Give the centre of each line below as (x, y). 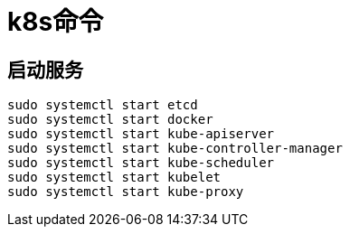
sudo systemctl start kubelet (114, 178)
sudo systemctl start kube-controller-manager (175, 149)
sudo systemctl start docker (110, 120)
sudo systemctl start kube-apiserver (141, 134)
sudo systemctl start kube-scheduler (141, 163)
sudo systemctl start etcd (103, 105)
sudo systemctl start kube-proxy (126, 192)
